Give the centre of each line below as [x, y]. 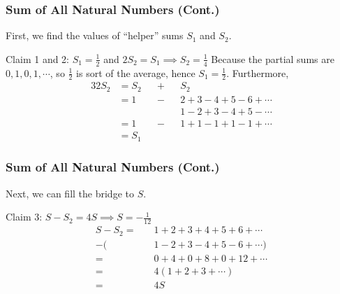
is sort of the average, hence [136, 72]
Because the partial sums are [273, 58]
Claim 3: [24, 217]
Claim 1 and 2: [37, 58]
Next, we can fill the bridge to [70, 193]
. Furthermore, [258, 72]
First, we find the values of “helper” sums [95, 35]
